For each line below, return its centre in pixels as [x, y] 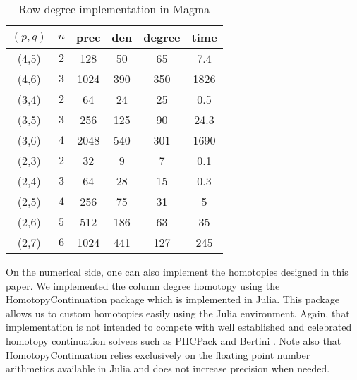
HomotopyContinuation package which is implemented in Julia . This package [173, 299]
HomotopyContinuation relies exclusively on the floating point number [158, 354]
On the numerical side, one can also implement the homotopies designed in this [177, 271]
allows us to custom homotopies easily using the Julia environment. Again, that [178, 313]
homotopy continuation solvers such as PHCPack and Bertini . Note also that [174, 340]
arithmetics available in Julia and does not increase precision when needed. [168, 368]
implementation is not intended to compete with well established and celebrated [179, 327]
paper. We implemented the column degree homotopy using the [143, 285]
